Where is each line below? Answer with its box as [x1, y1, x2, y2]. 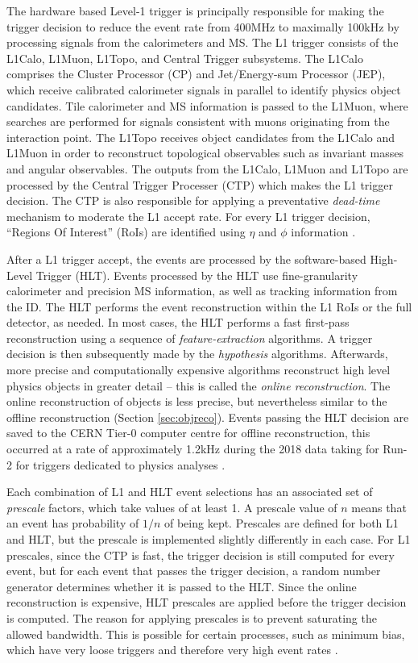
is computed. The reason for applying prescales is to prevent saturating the [6, 609, 377, 626]
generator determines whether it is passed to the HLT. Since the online [6, 578, 357, 594]
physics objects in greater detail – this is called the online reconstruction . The [6, 377, 391, 394]
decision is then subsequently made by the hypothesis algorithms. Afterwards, [6, 345, 388, 362]
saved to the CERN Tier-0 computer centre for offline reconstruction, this [6, 424, 370, 441]
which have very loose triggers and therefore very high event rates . [6, 641, 338, 658]
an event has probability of [6, 515, 139, 532]
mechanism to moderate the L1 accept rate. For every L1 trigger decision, [6, 207, 370, 224]
